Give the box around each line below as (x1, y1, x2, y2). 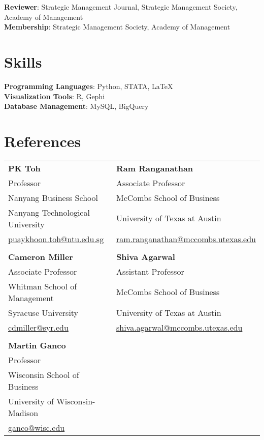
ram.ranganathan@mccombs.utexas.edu (116, 232, 256, 245)
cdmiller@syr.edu (8, 321, 69, 333)
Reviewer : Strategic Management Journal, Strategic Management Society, (4, 2, 238, 12)
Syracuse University (8, 306, 79, 318)
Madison (8, 406, 39, 419)
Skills (4, 51, 42, 72)
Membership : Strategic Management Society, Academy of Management (4, 21, 230, 32)
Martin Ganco (8, 339, 66, 351)
